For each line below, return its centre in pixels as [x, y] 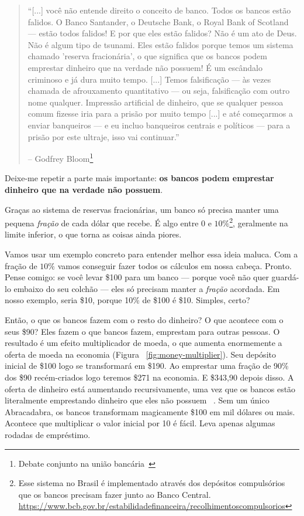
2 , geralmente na [259, 222]
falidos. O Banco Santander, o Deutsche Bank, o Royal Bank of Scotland [158, 21]
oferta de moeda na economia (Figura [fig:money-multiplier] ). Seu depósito [140, 354]
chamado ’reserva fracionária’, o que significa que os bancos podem [147, 56]
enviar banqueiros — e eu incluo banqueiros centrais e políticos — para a [159, 125]
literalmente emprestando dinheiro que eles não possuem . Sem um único [137, 400]
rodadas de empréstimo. [48, 434]
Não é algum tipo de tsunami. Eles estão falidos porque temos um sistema [160, 44]
